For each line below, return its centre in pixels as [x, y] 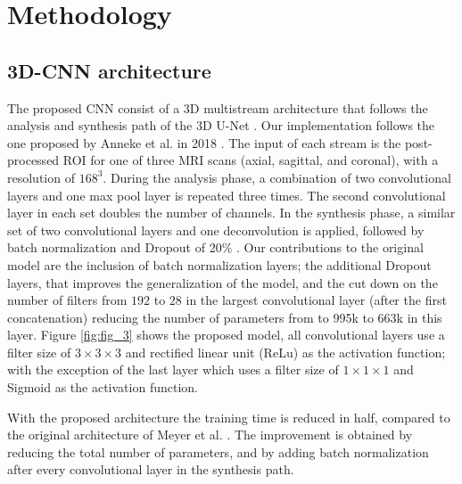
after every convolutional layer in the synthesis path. [151, 469]
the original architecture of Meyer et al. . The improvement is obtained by [210, 435]
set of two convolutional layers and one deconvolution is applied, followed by [216, 230]
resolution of [41, 177]
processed [33, 160]
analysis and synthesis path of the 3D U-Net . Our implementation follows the [221, 125]
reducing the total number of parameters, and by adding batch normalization [218, 451]
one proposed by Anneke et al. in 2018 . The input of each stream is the [204, 142]
